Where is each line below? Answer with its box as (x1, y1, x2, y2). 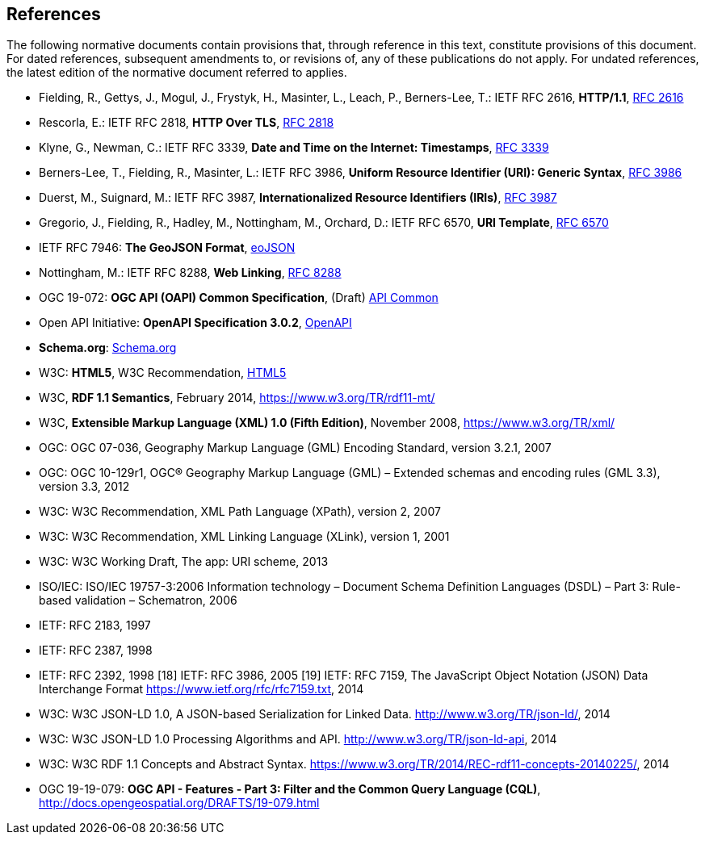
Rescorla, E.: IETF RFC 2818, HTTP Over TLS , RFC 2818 (39, 115, 334, 130)
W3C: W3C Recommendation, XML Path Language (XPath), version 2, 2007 (39, 504, 441, 519)
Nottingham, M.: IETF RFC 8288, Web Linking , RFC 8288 (39, 266, 342, 280)
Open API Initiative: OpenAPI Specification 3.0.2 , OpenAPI (39, 316, 352, 330)
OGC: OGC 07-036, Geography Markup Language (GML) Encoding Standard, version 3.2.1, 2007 (39, 441, 552, 455)
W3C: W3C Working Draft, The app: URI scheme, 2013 (39, 554, 329, 569)
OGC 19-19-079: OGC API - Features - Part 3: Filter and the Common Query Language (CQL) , (39, 782, 541, 797)
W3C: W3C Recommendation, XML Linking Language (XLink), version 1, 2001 (39, 529, 450, 544)
